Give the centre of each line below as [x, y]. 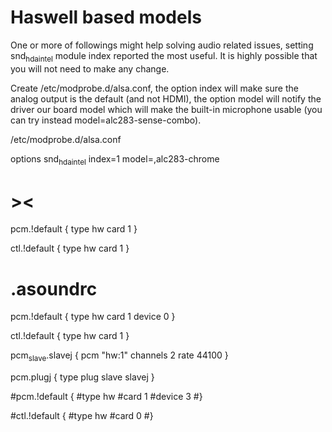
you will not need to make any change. [90, 68]
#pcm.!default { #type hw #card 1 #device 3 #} [106, 397]
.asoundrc [54, 288]
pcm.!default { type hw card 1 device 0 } [93, 317]
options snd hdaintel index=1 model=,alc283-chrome [115, 159]
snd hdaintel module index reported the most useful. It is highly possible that [164, 56]
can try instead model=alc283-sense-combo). [106, 120]
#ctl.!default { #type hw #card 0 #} [82, 416]
